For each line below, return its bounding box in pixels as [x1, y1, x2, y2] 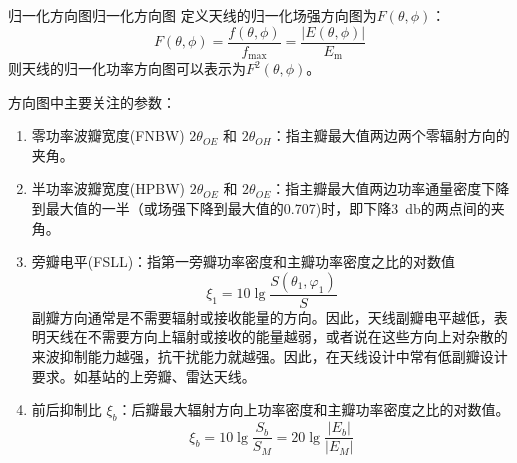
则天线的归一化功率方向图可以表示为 [8, 58, 246, 79]
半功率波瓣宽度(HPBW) [31, 178, 186, 199]
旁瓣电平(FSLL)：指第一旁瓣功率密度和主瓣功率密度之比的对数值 [31, 251, 456, 272]
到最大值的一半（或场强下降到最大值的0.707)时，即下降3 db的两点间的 [31, 198, 491, 219]
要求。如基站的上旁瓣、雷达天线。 [31, 365, 256, 386]
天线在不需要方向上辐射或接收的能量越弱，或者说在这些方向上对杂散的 [45, 326, 508, 347]
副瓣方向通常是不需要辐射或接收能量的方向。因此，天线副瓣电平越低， [31, 306, 494, 327]
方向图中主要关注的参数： [8, 91, 176, 112]
